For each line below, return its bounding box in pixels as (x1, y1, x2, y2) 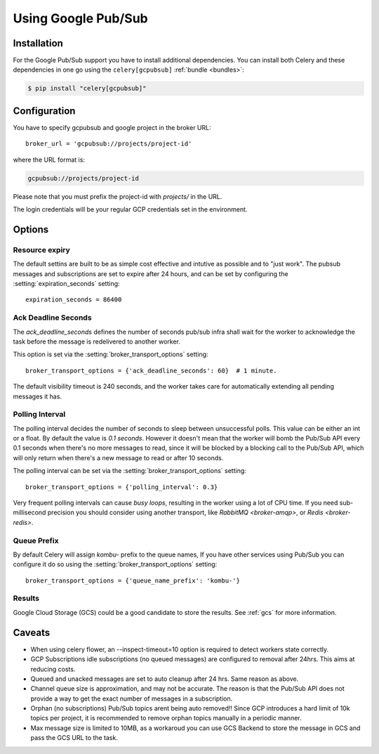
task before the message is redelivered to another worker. (13, 337, 180, 346)
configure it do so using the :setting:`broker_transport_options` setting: (13, 560, 218, 568)
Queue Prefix (13, 535, 59, 545)
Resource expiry (13, 245, 70, 254)
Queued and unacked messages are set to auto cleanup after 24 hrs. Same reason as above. (30, 675, 299, 683)
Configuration (13, 105, 76, 117)
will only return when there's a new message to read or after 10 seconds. (13, 453, 224, 462)
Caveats (13, 626, 51, 639)
